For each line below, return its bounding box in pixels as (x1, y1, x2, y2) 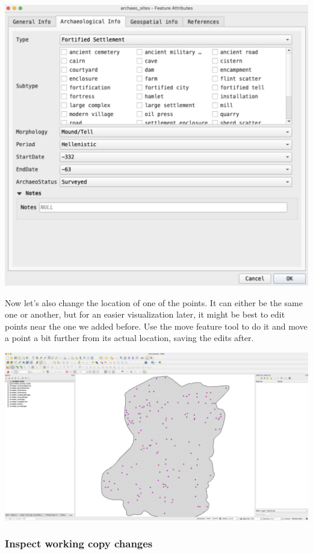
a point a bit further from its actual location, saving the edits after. (5, 331, 254, 344)
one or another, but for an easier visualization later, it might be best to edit (5, 308, 285, 321)
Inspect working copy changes (5, 536, 153, 551)
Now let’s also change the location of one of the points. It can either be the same (5, 296, 303, 309)
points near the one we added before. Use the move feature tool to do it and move (5, 319, 308, 332)
